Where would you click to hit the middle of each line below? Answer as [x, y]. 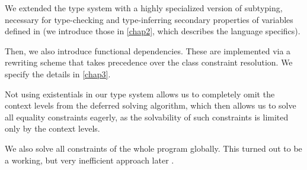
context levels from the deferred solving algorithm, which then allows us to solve [151, 105]
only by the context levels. [52, 128]
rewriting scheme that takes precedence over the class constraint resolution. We [149, 62]
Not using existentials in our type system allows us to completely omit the [140, 94]
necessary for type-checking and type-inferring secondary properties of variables [149, 19]
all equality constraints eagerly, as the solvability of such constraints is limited [147, 117]
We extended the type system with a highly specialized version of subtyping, [144, 8]
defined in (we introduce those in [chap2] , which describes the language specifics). [153, 31]
